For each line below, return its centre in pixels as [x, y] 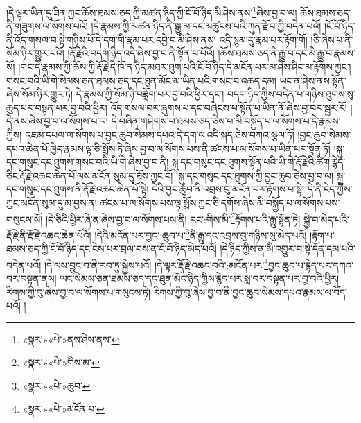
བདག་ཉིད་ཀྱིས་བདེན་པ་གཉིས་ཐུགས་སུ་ [291, 94]
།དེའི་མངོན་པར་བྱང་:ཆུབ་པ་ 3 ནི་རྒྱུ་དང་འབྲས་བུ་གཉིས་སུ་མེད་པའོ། [201, 234]
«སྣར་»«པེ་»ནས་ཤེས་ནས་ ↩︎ [71, 339]
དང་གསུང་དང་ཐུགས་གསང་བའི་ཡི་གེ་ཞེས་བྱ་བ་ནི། [88, 162]
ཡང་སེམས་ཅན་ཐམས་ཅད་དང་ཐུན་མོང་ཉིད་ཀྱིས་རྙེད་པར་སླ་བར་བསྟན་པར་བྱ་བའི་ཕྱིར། [200, 278]
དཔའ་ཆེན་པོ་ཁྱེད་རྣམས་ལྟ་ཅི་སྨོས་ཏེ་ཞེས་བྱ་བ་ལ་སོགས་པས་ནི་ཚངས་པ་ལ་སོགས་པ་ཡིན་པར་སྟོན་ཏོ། [168, 148]
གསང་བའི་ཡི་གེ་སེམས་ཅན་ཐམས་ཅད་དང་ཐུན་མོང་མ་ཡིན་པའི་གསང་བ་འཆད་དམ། [141, 80]
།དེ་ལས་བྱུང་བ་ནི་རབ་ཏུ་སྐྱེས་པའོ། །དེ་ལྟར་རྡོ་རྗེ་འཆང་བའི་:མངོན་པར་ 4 [156, 264]
